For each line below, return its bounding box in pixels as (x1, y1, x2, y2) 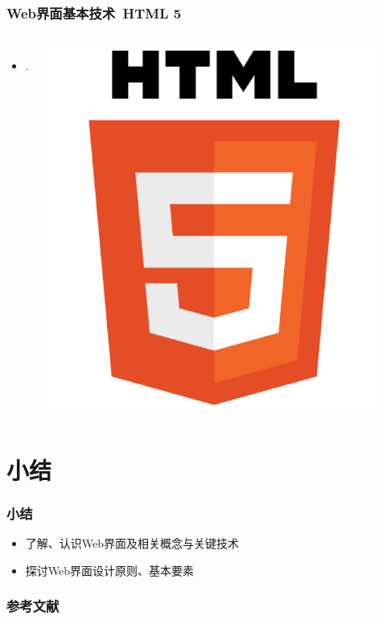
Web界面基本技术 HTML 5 (6, 2, 182, 23)
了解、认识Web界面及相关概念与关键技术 (25, 534, 240, 551)
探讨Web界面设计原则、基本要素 (25, 561, 195, 578)
